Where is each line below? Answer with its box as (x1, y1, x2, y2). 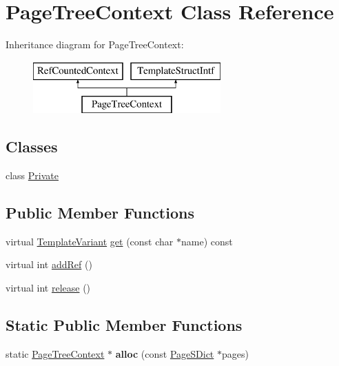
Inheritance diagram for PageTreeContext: (6, 37, 184, 52)
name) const (181, 234, 233, 248)
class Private (6, 168, 59, 183)
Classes (6, 136, 58, 157)
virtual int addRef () (6, 257, 92, 272)
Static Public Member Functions (6, 314, 243, 336)
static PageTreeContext (6, 346, 105, 360)
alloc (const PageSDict (115, 346, 214, 360)
